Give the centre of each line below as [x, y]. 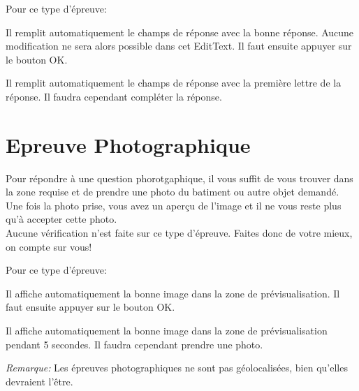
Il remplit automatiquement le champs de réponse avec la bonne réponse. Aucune [180, 32]
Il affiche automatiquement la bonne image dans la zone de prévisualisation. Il [173, 293]
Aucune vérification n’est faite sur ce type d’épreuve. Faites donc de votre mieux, [179, 233]
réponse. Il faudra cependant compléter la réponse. [114, 96]
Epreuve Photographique [128, 144]
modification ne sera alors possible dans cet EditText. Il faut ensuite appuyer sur [179, 46]
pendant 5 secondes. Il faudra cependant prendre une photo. [134, 344]
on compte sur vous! [49, 246]
